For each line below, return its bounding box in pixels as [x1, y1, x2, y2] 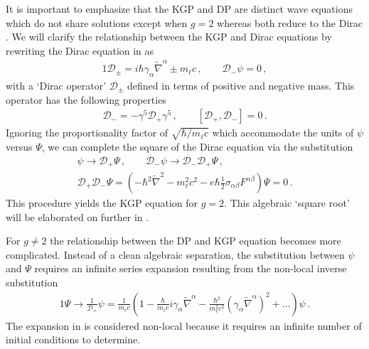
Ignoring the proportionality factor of [6, 125, 169, 140]
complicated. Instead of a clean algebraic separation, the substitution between [6, 247, 345, 262]
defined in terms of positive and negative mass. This [127, 77, 355, 92]
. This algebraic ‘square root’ [224, 195, 350, 210]
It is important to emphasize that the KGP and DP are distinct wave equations [6, 1, 353, 16]
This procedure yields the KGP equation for [6, 195, 198, 210]
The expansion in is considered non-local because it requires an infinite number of [6, 318, 362, 333]
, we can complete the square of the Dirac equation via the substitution [41, 139, 353, 154]
